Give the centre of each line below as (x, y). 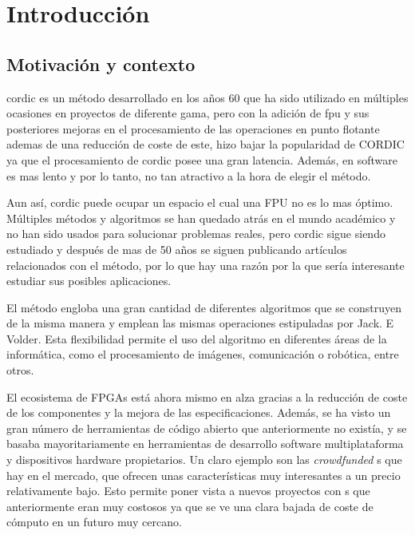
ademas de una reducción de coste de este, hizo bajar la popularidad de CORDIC (206, 144)
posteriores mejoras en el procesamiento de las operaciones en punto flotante (193, 128)
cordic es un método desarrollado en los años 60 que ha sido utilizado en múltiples (207, 97)
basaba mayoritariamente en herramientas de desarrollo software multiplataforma (205, 444)
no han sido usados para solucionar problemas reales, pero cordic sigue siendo (196, 234)
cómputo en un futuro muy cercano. (94, 522)
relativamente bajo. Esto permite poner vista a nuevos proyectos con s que (188, 491)
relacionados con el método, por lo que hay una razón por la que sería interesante (206, 265)
